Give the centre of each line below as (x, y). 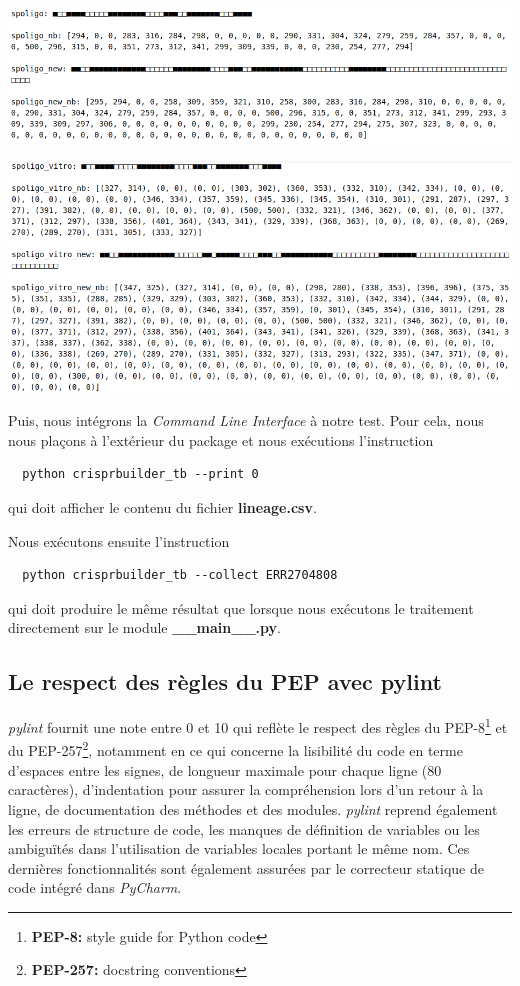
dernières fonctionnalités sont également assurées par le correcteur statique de (246, 867)
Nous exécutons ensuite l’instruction (119, 540)
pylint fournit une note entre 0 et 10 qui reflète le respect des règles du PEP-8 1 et (258, 725)
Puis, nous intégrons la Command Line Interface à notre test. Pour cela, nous (246, 420)
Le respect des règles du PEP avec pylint (225, 681)
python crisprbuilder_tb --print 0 (140, 474)
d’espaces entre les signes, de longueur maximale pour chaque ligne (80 (225, 769)
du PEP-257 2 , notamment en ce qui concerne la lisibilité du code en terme (235, 749)
